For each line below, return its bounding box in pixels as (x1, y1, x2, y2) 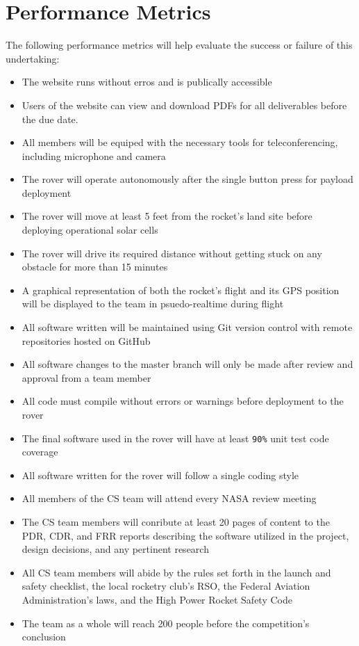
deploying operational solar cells (22, 223, 158, 237)
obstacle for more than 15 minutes (22, 259, 168, 274)
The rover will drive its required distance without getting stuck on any (22, 245, 322, 260)
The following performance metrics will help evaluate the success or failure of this (6, 38, 353, 52)
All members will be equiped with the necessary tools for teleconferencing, (22, 135, 338, 150)
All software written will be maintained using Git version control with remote (22, 320, 353, 334)
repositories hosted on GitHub (22, 333, 151, 348)
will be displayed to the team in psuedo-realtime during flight (22, 296, 284, 311)
